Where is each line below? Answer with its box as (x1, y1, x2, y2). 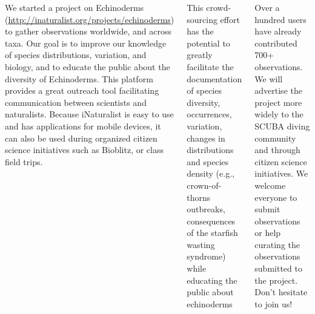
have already (254, 25, 302, 38)
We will (254, 72, 283, 85)
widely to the (254, 108, 303, 120)
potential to (187, 36, 230, 49)
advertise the (254, 84, 302, 97)
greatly (187, 48, 213, 61)
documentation (187, 72, 242, 85)
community (254, 131, 296, 144)
